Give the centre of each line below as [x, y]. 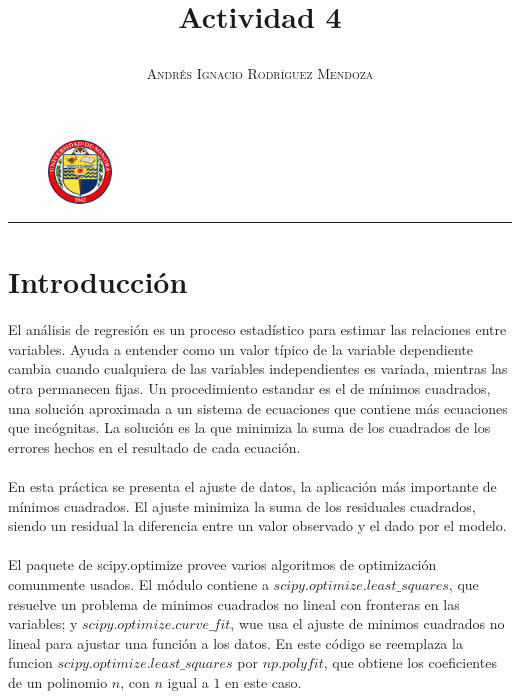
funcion [30, 662]
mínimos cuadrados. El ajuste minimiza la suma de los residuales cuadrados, [242, 505]
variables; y [43, 623]
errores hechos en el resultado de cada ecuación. [154, 446]
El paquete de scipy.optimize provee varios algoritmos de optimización [222, 564]
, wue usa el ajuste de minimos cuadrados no [367, 623]
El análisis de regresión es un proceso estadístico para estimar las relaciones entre [257, 329]
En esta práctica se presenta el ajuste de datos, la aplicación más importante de [252, 486]
